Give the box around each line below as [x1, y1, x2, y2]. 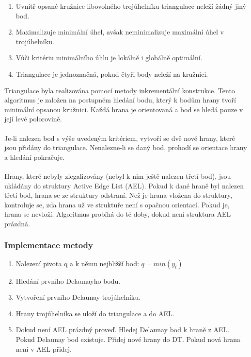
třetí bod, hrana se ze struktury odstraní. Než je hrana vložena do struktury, [4, 190, 233, 200]
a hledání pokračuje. [4, 152, 65, 162]
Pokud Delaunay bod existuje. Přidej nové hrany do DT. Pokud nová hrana [16, 334, 241, 344]
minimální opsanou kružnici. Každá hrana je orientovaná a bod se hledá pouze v [4, 104, 243, 114]
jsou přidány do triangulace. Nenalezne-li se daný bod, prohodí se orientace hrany [4, 142, 247, 153]
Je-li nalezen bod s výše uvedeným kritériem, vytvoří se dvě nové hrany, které [4, 133, 235, 143]
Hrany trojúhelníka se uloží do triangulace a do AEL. [16, 308, 174, 318]
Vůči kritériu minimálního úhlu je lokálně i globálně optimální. [16, 52, 203, 63]
